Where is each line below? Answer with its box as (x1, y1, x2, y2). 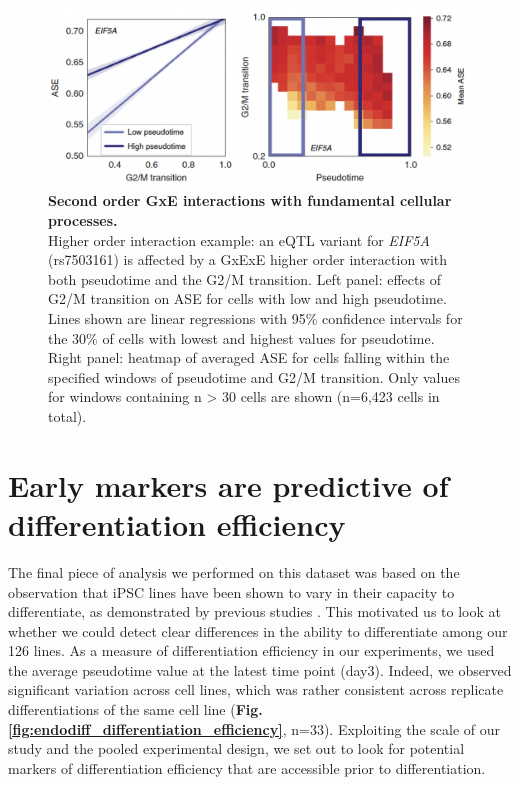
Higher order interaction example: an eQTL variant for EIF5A (48, 229, 430, 250)
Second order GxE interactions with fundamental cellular (48, 190, 452, 211)
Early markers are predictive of (8, 464, 449, 505)
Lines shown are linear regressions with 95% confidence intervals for (48, 308, 463, 329)
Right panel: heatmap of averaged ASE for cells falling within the (48, 347, 450, 368)
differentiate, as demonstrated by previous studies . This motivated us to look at (8, 601, 501, 622)
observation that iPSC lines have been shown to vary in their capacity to (8, 581, 455, 602)
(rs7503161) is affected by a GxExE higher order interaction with (48, 249, 448, 270)
